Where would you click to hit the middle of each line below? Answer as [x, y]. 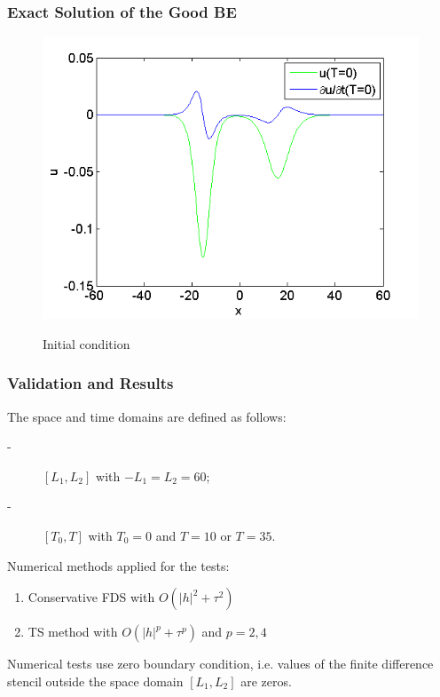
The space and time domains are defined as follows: [147, 416]
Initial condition [86, 343]
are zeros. [266, 681]
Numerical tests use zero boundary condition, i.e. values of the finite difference [220, 664]
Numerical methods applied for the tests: [118, 565]
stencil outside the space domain [95, 681]
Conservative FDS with [91, 597]
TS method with [73, 632]
